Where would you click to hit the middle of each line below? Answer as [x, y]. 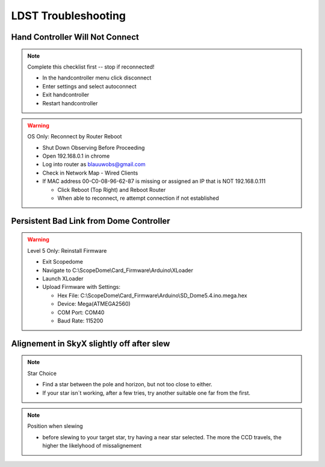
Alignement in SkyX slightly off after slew [91, 343]
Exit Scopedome [63, 262]
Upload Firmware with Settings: [81, 287]
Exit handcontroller [66, 95]
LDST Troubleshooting [69, 16]
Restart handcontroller [70, 103]
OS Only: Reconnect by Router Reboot [75, 137]
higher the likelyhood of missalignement [92, 446]
